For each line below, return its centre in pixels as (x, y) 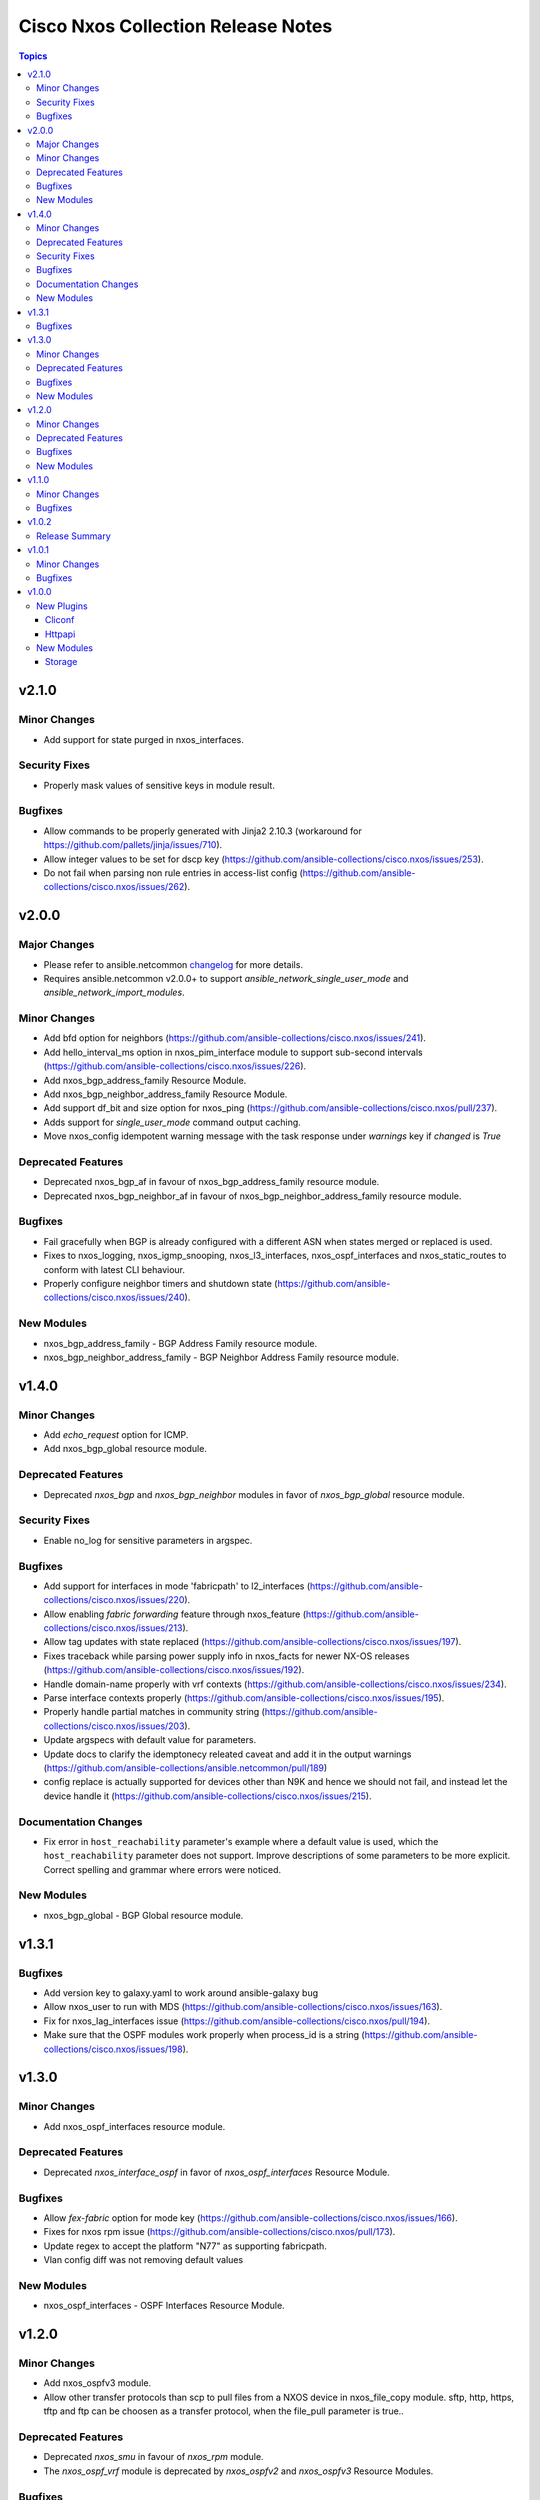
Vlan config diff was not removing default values (143, 2260)
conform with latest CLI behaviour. (114, 1269)
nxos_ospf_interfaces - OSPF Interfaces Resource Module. (164, 2306)
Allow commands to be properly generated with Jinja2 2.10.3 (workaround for (202, 831)
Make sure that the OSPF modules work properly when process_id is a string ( (204, 2035)
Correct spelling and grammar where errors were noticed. (162, 1869)
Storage (61, 662)
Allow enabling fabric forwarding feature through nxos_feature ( (175, 1614)
